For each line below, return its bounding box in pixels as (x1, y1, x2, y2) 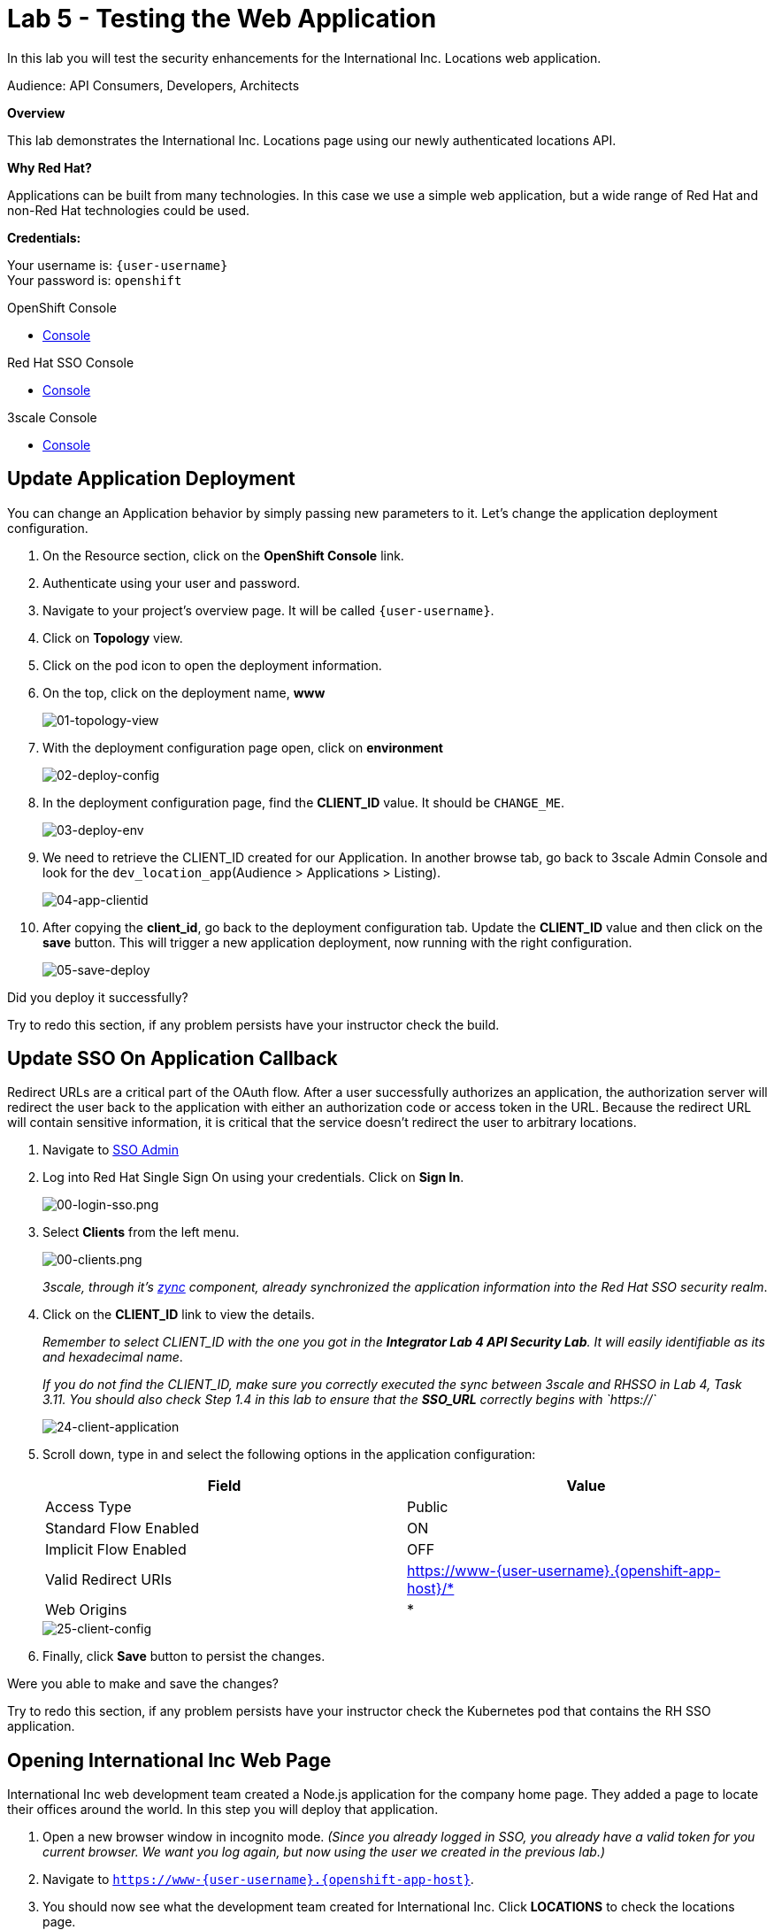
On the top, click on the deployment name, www (42, 684, 326, 700)
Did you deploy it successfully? (7, 989, 188, 1005)
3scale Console (7, 409, 97, 425)
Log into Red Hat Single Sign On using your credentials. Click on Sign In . (42, 1170, 464, 1185)
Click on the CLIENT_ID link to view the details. (42, 1307, 315, 1323)
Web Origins (45, 1601, 127, 1619)
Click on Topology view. (42, 629, 183, 645)
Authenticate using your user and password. (42, 575, 301, 591)
